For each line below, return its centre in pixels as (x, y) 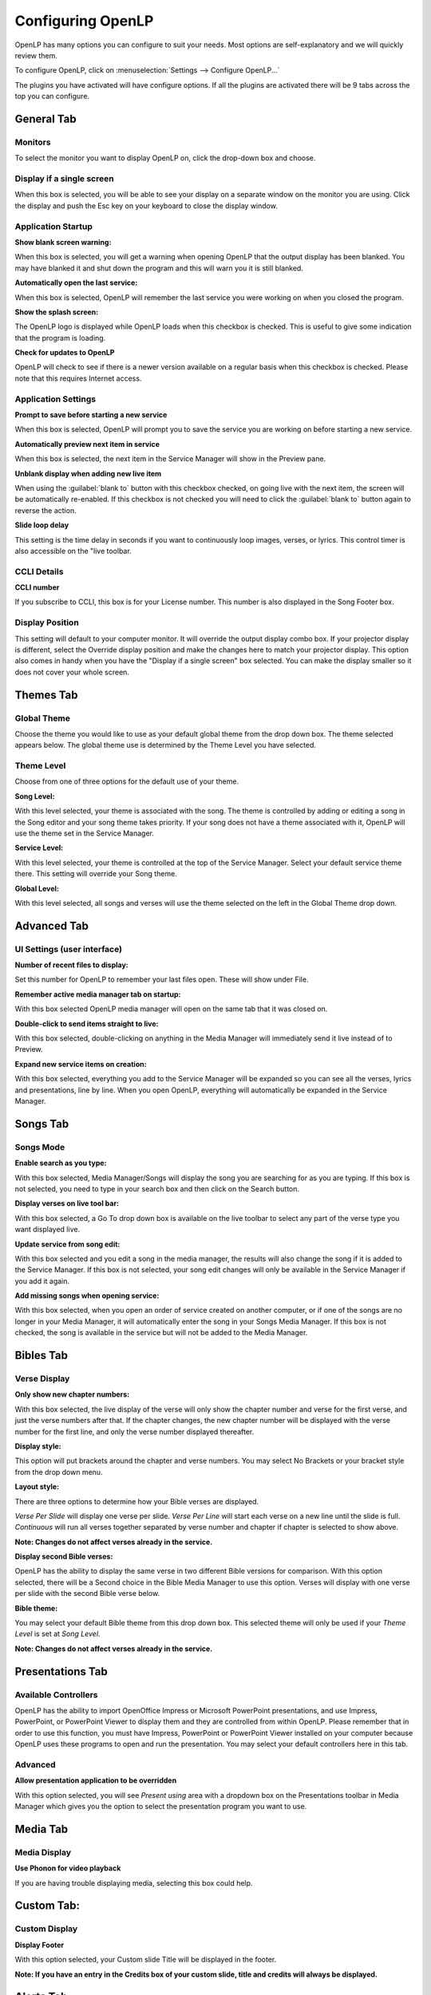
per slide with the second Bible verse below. (87, 1594)
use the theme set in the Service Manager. (85, 833)
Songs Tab (42, 1124)
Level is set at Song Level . (57, 1634)
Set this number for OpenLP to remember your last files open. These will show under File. (162, 980)
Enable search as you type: (61, 1163)
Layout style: (37, 1487)
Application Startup (54, 226)
